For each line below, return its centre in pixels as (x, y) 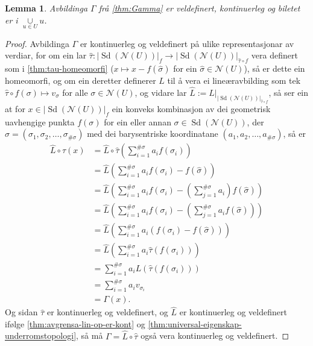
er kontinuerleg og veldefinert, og (107, 312)
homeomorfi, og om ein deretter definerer (81, 80)
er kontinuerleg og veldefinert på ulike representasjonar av (187, 43)
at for (15, 108)
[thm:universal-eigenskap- (195, 323)
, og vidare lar (161, 93)
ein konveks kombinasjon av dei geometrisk (191, 108)
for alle (75, 93)
